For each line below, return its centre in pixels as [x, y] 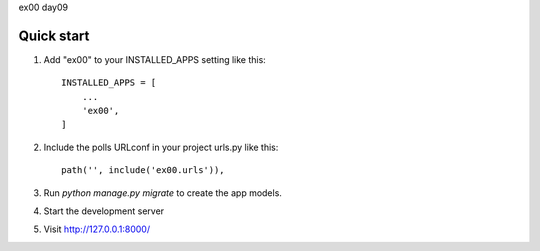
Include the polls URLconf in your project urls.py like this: [161, 147]
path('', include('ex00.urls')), [143, 170]
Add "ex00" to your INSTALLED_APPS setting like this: [155, 59]
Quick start [54, 35]
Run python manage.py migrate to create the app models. [162, 192]
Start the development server [104, 211]
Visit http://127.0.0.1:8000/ [96, 229]
